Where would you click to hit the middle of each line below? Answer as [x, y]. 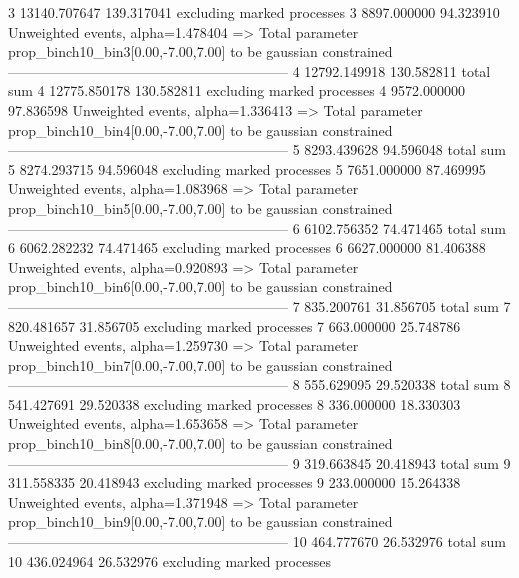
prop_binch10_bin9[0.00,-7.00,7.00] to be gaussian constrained [200, 521]
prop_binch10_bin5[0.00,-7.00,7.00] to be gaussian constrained [200, 207]
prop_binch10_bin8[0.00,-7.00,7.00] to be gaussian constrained [200, 443]
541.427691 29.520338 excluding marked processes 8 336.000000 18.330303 [234, 403]
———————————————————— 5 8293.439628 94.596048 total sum [257, 149]
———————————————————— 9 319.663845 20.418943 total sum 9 [259, 462]
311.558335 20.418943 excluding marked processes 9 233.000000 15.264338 [234, 482]
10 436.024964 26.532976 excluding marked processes [170, 560]
